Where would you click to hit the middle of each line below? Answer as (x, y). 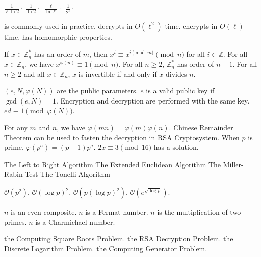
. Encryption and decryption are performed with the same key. (153, 100)
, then (98, 54)
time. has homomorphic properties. (58, 37)
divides (176, 73)
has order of (195, 64)
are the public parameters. (97, 91)
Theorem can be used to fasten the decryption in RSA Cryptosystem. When (122, 137)
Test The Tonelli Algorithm (67, 174)
